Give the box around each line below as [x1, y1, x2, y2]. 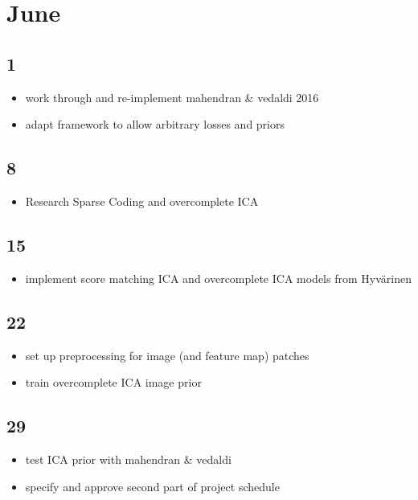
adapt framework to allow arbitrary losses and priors [25, 116, 285, 133]
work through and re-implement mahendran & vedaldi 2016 [25, 88, 319, 105]
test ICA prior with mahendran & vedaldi [25, 450, 232, 467]
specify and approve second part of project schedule [25, 477, 280, 494]
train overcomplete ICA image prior [25, 374, 202, 391]
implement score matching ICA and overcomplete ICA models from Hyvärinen [25, 269, 412, 286]
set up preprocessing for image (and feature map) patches [25, 346, 309, 363]
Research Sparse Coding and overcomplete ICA [25, 192, 259, 209]
